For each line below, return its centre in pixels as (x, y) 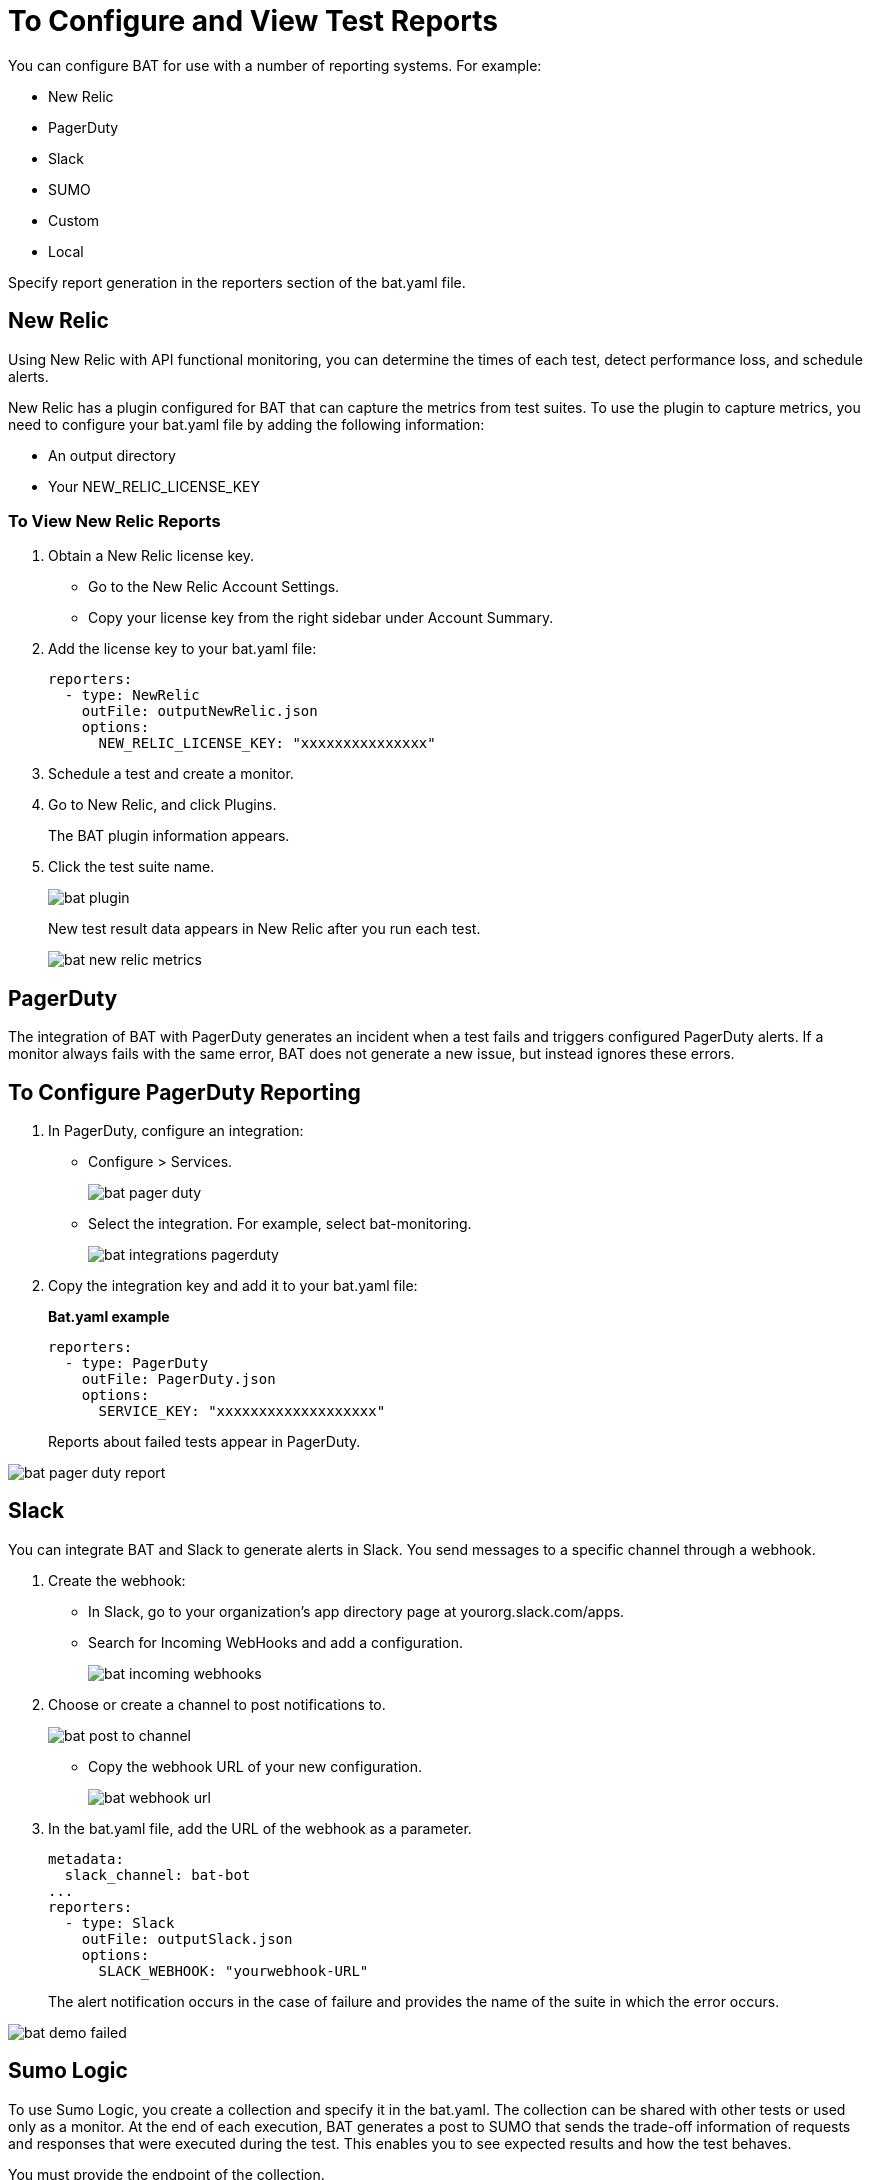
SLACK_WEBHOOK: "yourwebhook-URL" (233, 1970)
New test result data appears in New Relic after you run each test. (264, 929)
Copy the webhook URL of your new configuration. (255, 1766)
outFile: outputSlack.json (187, 1938)
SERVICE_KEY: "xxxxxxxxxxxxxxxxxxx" (242, 1411)
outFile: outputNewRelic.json (199, 711)
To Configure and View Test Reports (253, 21)
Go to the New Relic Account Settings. (214, 587)
